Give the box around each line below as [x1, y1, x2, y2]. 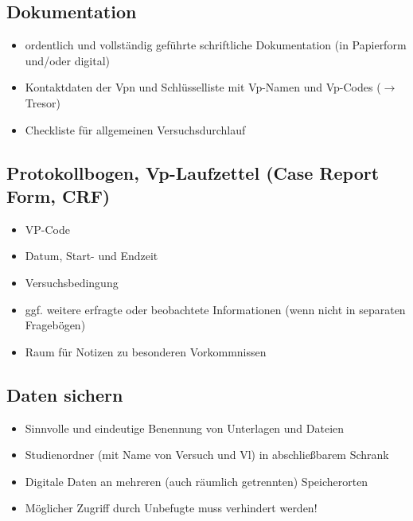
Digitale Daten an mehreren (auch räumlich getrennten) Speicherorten [25, 472, 368, 489]
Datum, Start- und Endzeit [25, 247, 158, 264]
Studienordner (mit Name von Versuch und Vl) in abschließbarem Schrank [25, 446, 389, 463]
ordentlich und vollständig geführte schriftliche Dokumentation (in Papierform [25, 37, 407, 53]
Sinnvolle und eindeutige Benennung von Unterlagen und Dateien [25, 419, 345, 436]
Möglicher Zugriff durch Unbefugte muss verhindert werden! [25, 500, 318, 516]
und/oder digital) [25, 52, 111, 68]
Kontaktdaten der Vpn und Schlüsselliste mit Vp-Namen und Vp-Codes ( [25, 79, 381, 95]
